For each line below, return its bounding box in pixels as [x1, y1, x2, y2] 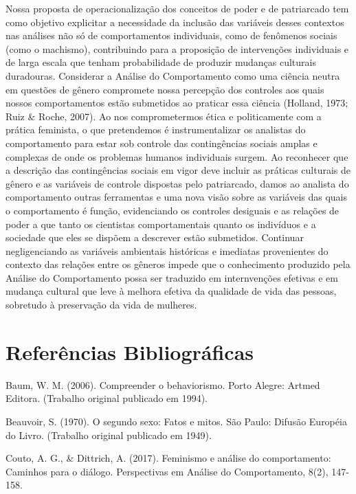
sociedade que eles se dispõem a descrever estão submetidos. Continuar [5, 230, 304, 245]
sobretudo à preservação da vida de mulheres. [5, 297, 197, 312]
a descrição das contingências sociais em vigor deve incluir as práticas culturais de [5, 163, 351, 177]
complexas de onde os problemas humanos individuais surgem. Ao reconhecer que [5, 149, 348, 164]
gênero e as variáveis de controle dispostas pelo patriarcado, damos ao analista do [5, 176, 349, 190]
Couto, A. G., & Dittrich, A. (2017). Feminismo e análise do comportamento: [5, 451, 331, 465]
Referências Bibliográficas [5, 337, 254, 366]
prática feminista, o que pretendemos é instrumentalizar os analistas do [5, 122, 306, 137]
